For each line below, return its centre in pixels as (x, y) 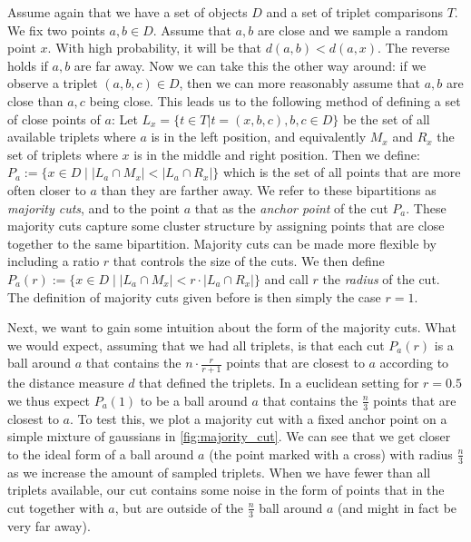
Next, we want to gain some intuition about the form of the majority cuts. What (232, 327)
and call (286, 278)
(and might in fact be (397, 507)
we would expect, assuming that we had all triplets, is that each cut (196, 345)
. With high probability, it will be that (154, 48)
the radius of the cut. (381, 278)
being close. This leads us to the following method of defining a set (275, 100)
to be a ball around (194, 400)
